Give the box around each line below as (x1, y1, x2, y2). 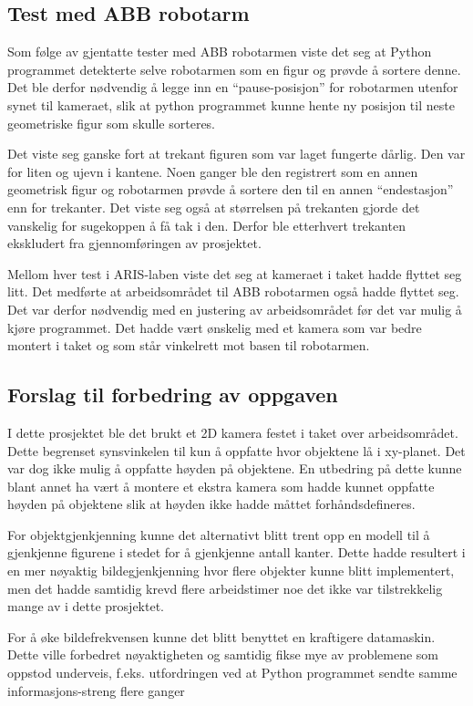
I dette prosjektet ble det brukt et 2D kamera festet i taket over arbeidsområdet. (7, 422, 458, 441)
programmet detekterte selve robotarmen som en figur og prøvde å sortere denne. (7, 59, 461, 78)
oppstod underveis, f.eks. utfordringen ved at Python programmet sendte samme (7, 663, 458, 682)
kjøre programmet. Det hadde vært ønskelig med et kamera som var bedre (7, 317, 422, 337)
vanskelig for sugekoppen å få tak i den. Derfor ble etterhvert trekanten (7, 215, 406, 234)
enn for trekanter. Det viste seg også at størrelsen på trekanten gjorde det (7, 197, 420, 216)
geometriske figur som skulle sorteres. (7, 113, 216, 132)
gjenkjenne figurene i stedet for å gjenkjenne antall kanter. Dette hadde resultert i (7, 543, 466, 562)
